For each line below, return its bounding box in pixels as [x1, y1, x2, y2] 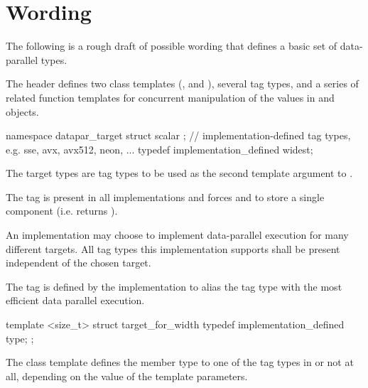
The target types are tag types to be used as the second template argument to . [6, 166, 353, 180]
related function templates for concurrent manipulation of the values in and [6, 90, 335, 104]
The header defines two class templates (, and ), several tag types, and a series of [6, 76, 359, 91]
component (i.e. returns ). [6, 203, 118, 218]
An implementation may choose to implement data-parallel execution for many [6, 227, 349, 242]
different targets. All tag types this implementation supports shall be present [6, 241, 340, 256]
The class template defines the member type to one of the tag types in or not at [6, 355, 354, 370]
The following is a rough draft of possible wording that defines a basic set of [6, 38, 337, 53]
